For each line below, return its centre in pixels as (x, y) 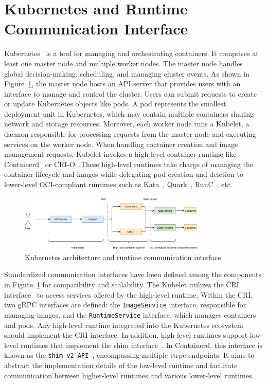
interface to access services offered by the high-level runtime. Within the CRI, (129, 294)
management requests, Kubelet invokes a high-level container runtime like (120, 154)
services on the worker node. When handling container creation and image (121, 144)
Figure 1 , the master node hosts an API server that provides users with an (122, 84)
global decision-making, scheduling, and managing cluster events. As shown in (127, 73)
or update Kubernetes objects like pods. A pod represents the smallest (115, 104)
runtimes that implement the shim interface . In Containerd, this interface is (141, 345)
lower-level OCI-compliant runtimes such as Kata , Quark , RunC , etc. (118, 184)
